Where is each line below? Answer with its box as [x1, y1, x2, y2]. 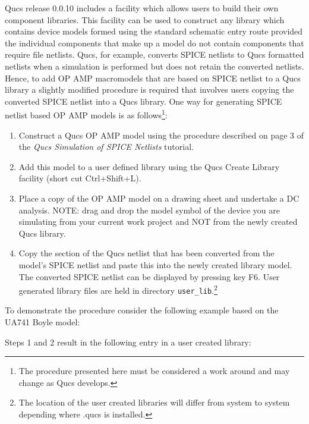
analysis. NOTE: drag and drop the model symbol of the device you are [18, 203, 280, 216]
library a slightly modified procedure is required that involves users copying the [5, 83, 294, 96]
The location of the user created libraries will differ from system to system [18, 396, 290, 409]
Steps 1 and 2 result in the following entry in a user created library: [5, 335, 251, 348]
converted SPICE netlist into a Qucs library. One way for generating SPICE [5, 95, 282, 107]
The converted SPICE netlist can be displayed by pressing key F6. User [18, 270, 280, 282]
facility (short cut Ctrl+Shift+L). [18, 172, 141, 184]
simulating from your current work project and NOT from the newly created [18, 215, 298, 228]
